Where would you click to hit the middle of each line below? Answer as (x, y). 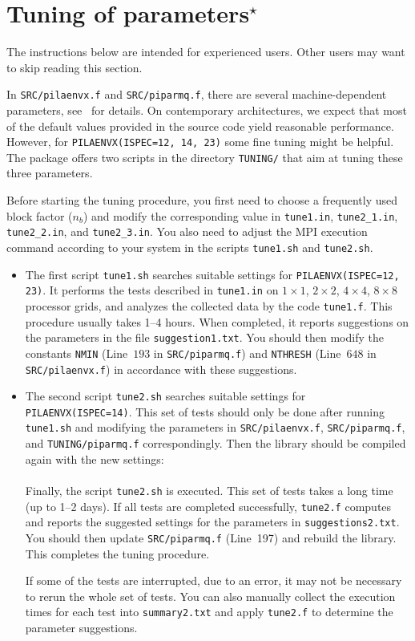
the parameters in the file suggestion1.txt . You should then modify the (204, 337)
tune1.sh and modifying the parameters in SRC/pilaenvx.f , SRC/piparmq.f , (215, 427)
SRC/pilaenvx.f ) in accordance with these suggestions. (161, 369)
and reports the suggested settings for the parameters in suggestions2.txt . (212, 522)
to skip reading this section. (75, 67)
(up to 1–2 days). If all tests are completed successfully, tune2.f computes (208, 506)
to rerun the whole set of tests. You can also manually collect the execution (210, 596)
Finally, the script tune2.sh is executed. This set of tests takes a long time (209, 490)
